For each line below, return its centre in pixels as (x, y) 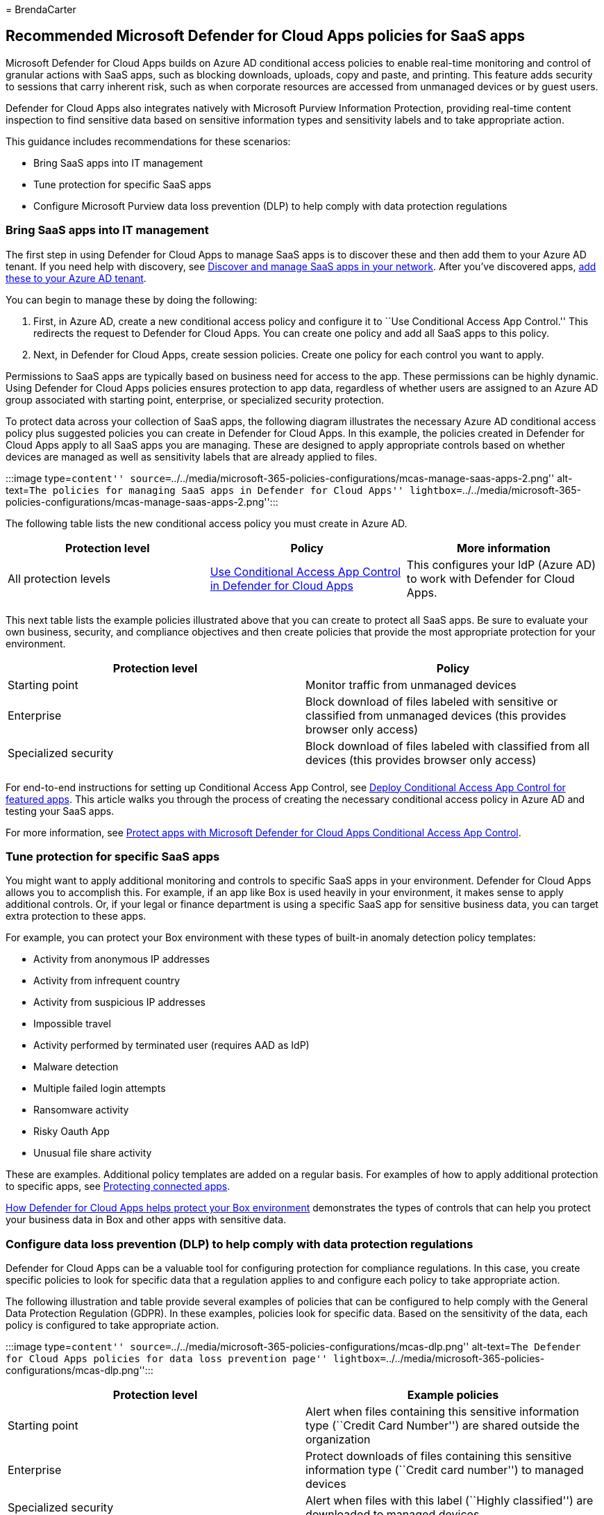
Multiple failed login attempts (100, 1088)
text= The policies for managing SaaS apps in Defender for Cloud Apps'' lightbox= (234, 490)
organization (338, 1440)
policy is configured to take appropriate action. (112, 1325)
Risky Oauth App (72, 1132)
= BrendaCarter (41, 9)
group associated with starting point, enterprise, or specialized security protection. (195, 399)
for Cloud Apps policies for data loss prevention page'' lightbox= (196, 1359)
